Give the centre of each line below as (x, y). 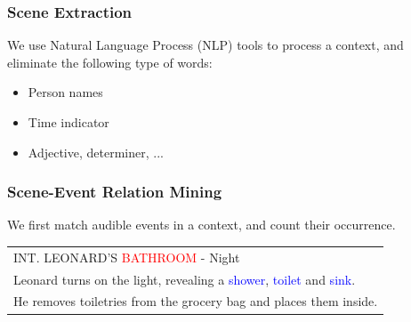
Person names (65, 92)
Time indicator (68, 122)
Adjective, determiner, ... (96, 152)
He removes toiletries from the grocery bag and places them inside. (196, 301)
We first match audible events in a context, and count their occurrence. (201, 225)
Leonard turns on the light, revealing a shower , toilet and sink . (185, 279)
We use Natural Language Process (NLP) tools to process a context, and (205, 45)
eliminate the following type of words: (110, 62)
